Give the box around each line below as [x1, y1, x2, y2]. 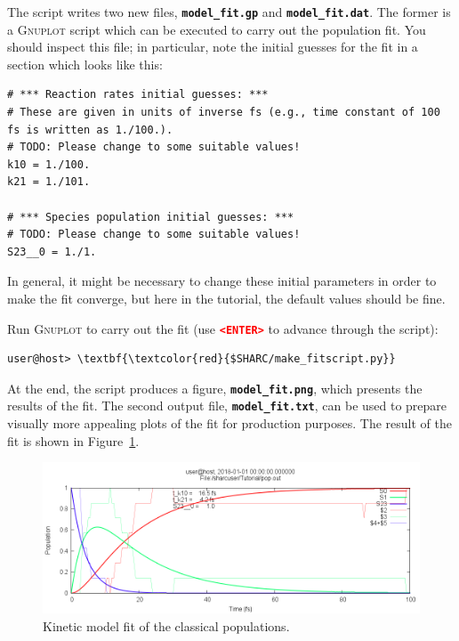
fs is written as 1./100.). [7, 123, 173, 136]
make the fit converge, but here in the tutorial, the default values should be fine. [7, 288, 446, 307]
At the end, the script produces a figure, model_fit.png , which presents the [7, 378, 423, 397]
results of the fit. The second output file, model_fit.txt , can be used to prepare [7, 396, 447, 415]
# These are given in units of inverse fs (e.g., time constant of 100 [7, 106, 440, 119]
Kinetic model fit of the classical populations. [43, 616, 290, 635]
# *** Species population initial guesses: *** [7, 210, 294, 223]
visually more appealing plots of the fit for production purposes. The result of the [7, 414, 452, 433]
